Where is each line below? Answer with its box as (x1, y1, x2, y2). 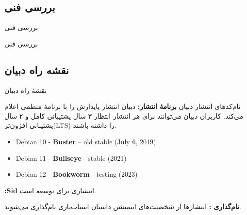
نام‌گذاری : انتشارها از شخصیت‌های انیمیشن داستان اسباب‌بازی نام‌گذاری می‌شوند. (4, 201, 241, 212)
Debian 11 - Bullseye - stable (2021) (16, 153, 127, 163)
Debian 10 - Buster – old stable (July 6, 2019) (16, 136, 156, 146)
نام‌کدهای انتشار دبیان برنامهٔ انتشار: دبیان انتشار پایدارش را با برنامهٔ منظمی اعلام (4, 101, 241, 111)
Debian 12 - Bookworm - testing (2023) (16, 169, 138, 179)
